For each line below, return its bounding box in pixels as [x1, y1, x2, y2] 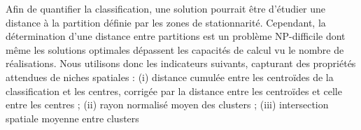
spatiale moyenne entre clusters [6, 110, 139, 125]
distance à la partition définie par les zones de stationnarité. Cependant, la [6, 15, 326, 29]
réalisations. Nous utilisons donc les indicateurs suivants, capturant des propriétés [6, 56, 356, 71]
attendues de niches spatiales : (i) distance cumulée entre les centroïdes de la [6, 69, 334, 84]
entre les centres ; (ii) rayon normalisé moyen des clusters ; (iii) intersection [6, 97, 329, 112]
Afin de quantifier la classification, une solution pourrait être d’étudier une [6, 1, 326, 15]
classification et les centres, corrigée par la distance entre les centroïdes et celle [6, 83, 342, 98]
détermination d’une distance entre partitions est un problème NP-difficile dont [6, 29, 346, 43]
